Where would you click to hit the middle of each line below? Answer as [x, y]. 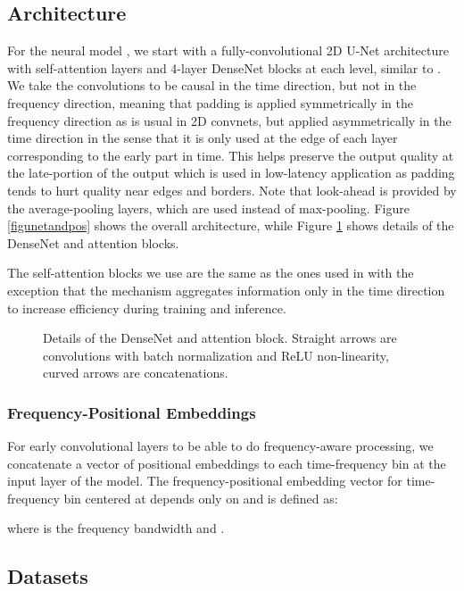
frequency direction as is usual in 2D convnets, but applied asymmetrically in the [229, 120]
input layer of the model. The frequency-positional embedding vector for [205, 481]
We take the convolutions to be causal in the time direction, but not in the [212, 85]
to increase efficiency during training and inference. [147, 308]
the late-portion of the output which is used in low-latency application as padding [231, 173]
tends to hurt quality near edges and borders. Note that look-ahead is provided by [232, 190]
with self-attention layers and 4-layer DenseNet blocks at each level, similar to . [224, 67]
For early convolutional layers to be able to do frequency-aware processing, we [220, 446]
